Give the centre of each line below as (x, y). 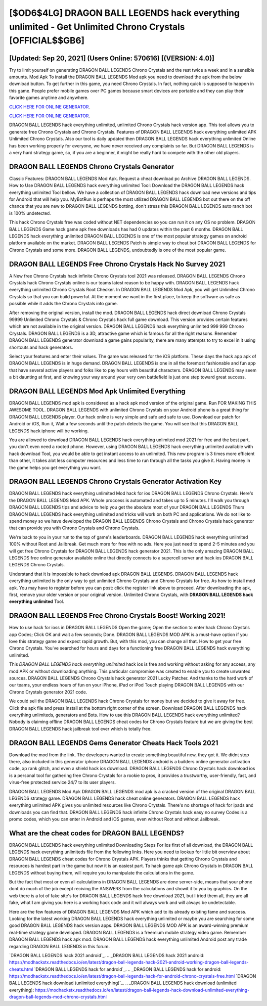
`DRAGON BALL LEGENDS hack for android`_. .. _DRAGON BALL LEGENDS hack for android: (128, 969)
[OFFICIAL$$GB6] (47, 41)
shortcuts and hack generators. (41, 347)
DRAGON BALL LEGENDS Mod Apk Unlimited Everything (97, 391)
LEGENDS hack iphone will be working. (49, 431)
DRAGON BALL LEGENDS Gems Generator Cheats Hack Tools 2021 (114, 743)
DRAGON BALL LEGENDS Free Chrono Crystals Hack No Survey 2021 (117, 264)
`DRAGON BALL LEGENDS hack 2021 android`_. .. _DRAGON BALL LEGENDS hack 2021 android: (107, 955)
